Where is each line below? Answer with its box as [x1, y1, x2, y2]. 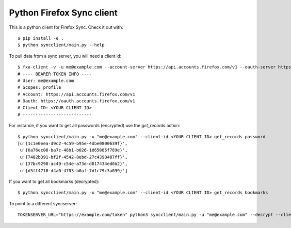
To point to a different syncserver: [9, 200, 77, 206]
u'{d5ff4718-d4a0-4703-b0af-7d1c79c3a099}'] [20, 168, 128, 173]
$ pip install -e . [17, 35, 64, 41]
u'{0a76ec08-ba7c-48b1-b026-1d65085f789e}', [20, 147, 128, 153]
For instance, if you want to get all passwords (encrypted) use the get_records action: [9, 123, 180, 129]
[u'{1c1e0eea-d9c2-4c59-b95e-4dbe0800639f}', [17, 141, 128, 147]
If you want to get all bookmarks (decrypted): [9, 179, 99, 184]
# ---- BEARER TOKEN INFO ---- [17, 71, 92, 77]
